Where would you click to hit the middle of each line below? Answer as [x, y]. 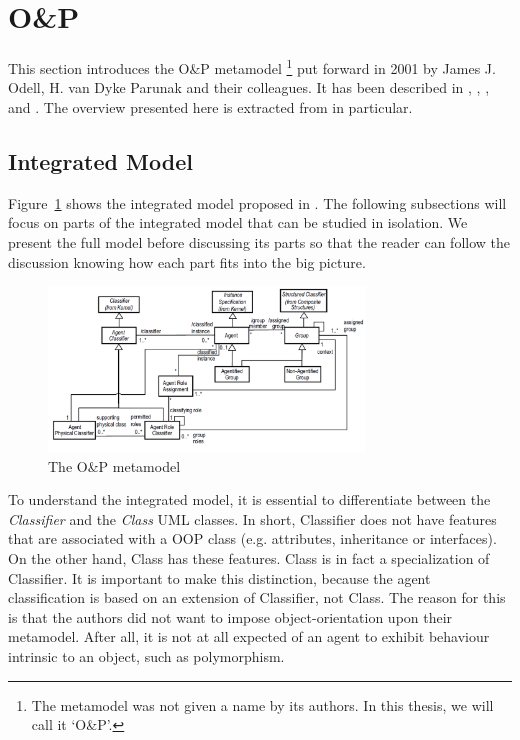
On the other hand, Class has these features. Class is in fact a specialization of [249, 557]
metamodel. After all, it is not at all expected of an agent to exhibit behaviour [249, 636]
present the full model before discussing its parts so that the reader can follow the [259, 241]
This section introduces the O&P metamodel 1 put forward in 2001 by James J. [252, 66]
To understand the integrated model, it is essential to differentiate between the [249, 499]
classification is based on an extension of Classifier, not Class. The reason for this [257, 597]
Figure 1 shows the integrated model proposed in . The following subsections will [257, 202]
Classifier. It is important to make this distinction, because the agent [219, 577]
